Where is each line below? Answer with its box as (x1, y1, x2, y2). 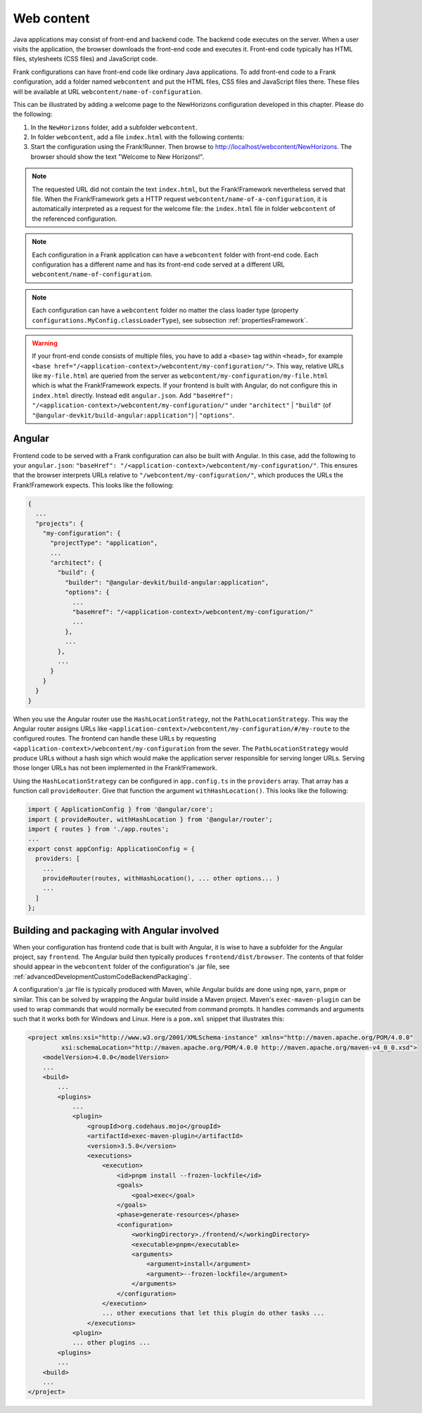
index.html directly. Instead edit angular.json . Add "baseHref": (32, 391, 234, 399)
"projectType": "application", (50, 539, 158, 547)
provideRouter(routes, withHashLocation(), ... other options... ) (42, 874, 281, 882)
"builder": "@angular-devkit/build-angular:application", (64, 578, 269, 587)
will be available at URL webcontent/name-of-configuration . (13, 87, 203, 96)
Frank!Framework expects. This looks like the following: (13, 480, 174, 489)
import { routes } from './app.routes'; (27, 825, 169, 833)
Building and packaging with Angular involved (13, 924, 219, 936)
